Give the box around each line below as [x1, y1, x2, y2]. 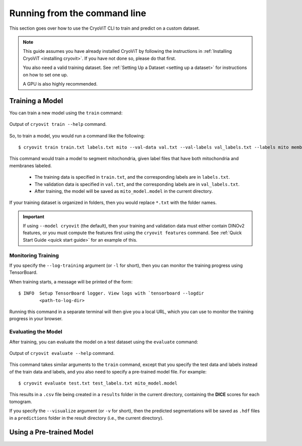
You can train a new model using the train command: [9, 110, 123, 116]
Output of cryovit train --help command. [9, 121, 107, 127]
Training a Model [9, 96, 63, 105]
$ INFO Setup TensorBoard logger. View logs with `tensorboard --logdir [18, 290, 204, 296]
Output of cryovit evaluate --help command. [9, 350, 115, 356]
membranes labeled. [9, 163, 52, 169]
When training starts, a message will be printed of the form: [9, 278, 133, 284]
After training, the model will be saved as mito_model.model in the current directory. [34, 188, 213, 194]
